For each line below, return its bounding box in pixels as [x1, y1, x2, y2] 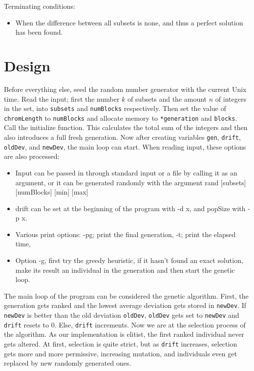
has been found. [15, 27, 63, 37]
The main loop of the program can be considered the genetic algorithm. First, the [4, 290, 249, 301]
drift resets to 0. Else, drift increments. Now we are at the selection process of [4, 319, 246, 329]
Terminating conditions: [4, 1, 75, 11]
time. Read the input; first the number [4, 93, 120, 104]
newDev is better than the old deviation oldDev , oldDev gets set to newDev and [4, 310, 239, 320]
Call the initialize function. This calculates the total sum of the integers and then [4, 122, 248, 132]
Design [4, 55, 51, 75]
